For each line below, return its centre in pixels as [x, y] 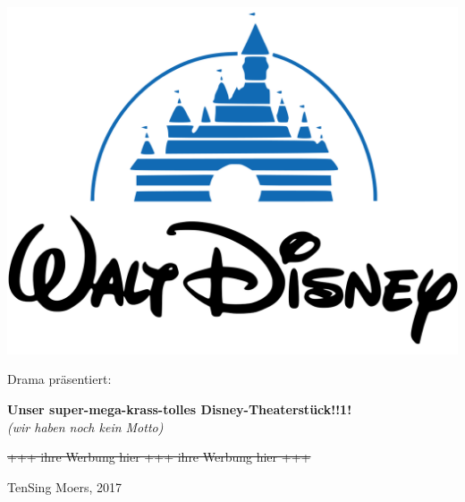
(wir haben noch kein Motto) [85, 426]
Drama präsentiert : [59, 379]
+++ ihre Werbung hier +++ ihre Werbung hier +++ [159, 457]
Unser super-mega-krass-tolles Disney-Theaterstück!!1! [180, 409]
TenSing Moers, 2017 [65, 486]
